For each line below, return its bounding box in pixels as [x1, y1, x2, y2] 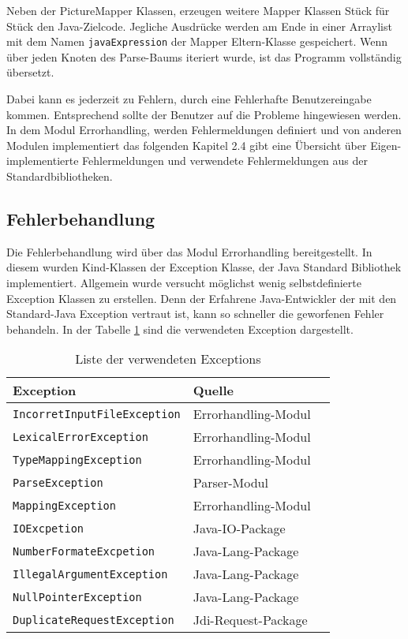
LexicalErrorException [13, 430, 148, 443]
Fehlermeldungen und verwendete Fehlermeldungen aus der [82, 152, 369, 169]
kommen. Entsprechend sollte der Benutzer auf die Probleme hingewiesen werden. [6, 106, 402, 122]
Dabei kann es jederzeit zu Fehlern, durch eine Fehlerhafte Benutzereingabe [6, 91, 372, 107]
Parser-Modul [193, 473, 268, 492]
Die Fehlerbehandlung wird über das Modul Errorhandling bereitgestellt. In [6, 243, 372, 260]
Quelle [193, 381, 234, 400]
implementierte [6, 152, 79, 169]
